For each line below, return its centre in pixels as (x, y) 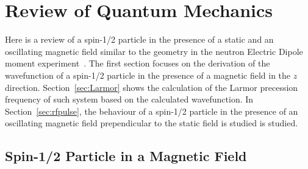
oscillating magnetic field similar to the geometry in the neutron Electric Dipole (154, 51)
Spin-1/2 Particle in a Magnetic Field (126, 156)
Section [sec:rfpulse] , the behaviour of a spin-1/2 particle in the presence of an (152, 111)
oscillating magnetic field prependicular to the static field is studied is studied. (152, 123)
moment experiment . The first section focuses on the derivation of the (138, 63)
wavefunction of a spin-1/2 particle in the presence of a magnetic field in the (148, 75)
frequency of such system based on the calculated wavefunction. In (129, 99)
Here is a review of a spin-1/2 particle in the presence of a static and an (139, 39)
